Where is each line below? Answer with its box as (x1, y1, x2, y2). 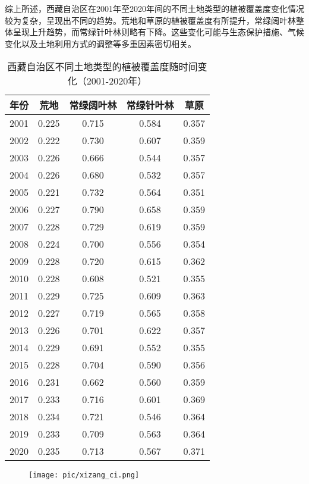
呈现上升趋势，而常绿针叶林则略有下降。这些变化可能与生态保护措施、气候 (12, 26, 304, 38)
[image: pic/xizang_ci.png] (29, 471, 140, 480)
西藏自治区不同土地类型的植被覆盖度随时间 (7, 60, 198, 74)
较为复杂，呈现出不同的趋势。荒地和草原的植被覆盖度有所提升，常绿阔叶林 (5, 14, 296, 26)
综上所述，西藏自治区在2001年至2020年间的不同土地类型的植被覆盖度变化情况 (5, 2, 304, 14)
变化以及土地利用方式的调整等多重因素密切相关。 (5, 37, 196, 49)
